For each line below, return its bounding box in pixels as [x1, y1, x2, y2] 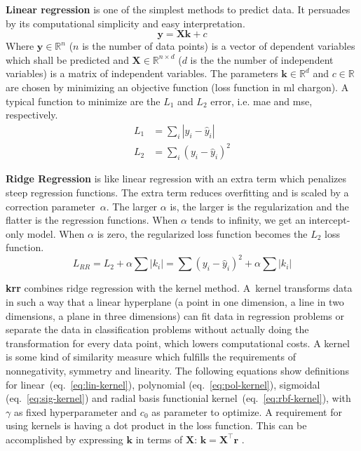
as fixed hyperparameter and [13, 404, 137, 419]
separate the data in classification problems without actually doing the [6, 322, 309, 337]
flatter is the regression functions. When [6, 213, 178, 227]
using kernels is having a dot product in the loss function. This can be [6, 418, 307, 433]
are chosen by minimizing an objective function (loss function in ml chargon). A [6, 79, 349, 94]
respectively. [6, 107, 58, 122]
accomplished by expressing [6, 431, 123, 446]
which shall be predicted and [6, 52, 129, 67]
